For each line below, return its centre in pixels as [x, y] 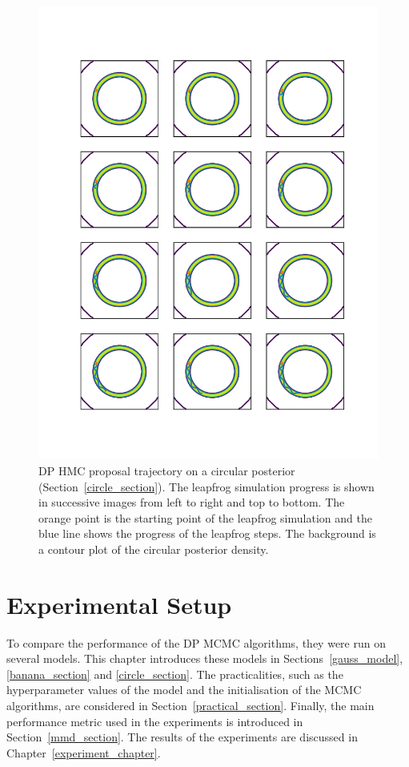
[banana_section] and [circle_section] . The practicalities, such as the [175, 674]
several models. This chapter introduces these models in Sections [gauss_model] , [205, 658]
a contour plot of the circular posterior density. [154, 549]
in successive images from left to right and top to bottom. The [192, 502]
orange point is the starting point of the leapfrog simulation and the [205, 517]
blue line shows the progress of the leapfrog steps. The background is [207, 533]
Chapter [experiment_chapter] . [84, 752]
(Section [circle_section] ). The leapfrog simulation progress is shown [207, 486]
